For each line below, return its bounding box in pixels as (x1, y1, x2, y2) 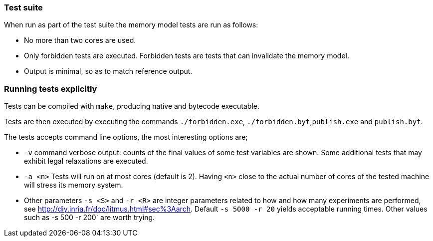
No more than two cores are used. (24, 36, 136, 45)
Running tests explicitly (4, 83, 97, 94)
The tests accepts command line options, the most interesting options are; (4, 133, 248, 142)
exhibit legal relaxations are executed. (24, 157, 148, 166)
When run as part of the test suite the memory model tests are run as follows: (4, 20, 258, 29)
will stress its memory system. (24, 181, 123, 190)
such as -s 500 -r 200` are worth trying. (24, 213, 155, 222)
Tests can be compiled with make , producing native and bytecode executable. (4, 102, 259, 111)
